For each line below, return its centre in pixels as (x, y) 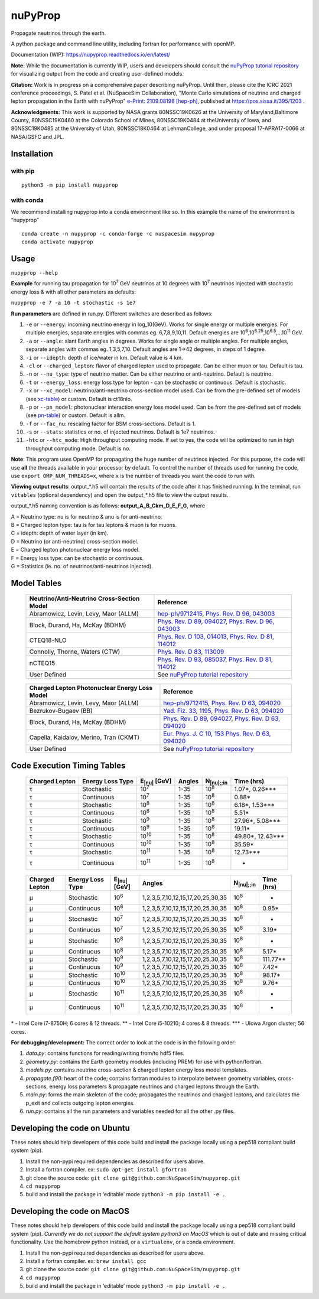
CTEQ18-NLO (48, 640)
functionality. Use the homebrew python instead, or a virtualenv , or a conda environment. (123, 1242)
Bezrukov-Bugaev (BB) (61, 711)
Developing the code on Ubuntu (70, 1128)
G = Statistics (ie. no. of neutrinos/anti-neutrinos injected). (82, 566)
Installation (32, 154)
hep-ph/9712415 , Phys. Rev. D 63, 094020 (222, 703)
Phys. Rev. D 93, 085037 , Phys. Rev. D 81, (215, 660)
